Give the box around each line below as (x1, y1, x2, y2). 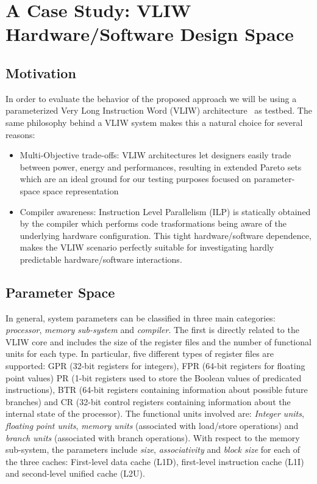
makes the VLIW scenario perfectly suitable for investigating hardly (20, 241, 274, 254)
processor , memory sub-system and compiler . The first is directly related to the (5, 323, 299, 336)
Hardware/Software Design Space (5, 21, 294, 46)
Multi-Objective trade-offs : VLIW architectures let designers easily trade (20, 148, 291, 161)
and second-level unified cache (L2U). (5, 467, 145, 480)
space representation (43, 184, 119, 197)
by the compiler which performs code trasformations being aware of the (20, 217, 287, 230)
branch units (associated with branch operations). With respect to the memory (5, 431, 300, 444)
